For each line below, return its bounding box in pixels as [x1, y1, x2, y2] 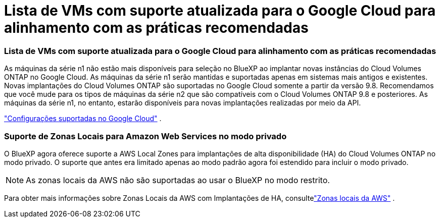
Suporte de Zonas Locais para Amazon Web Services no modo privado [4, 131, 287, 141]
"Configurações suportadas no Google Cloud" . [4, 114, 162, 123]
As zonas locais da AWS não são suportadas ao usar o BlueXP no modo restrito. [26, 175, 330, 185]
